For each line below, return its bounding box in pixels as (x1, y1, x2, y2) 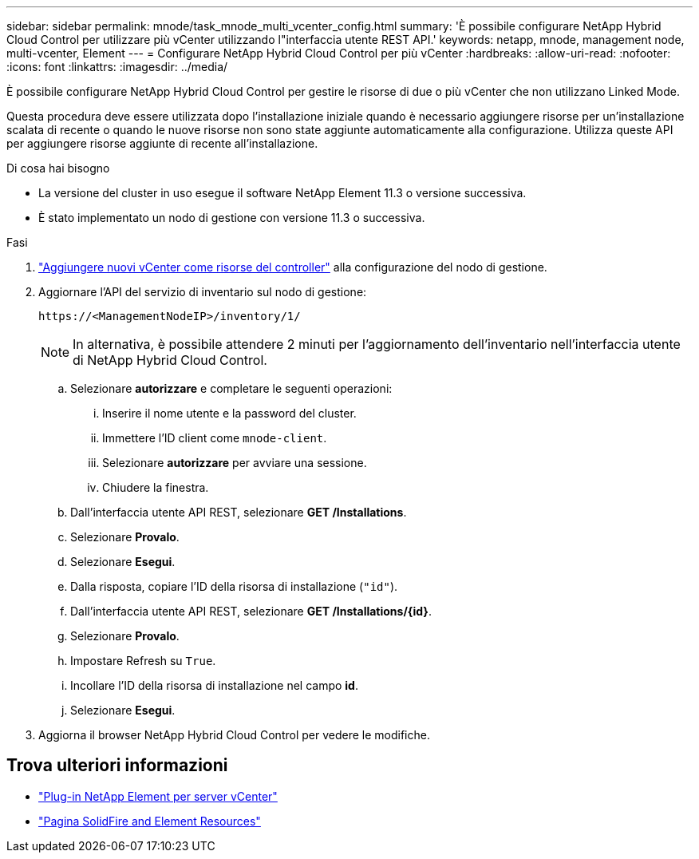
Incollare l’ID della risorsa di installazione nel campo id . (70, 679, 358, 692)
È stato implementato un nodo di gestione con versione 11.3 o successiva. (38, 211, 425, 224)
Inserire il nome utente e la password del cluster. (102, 406, 357, 420)
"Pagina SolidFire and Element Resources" (38, 813, 261, 828)
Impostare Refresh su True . (70, 654, 216, 667)
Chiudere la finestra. (102, 481, 209, 494)
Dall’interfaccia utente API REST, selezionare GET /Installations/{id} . (70, 604, 432, 618)
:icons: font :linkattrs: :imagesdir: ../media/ (6, 60, 228, 73)
